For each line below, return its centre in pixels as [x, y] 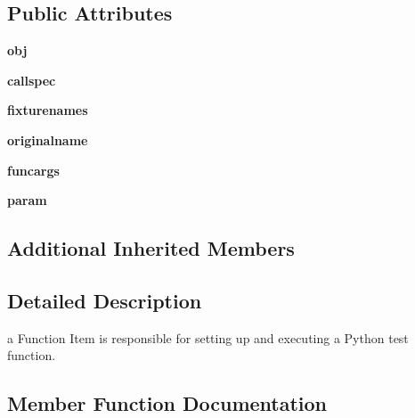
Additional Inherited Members [151, 248]
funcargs [33, 170]
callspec [32, 80]
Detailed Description [105, 300]
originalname [48, 139]
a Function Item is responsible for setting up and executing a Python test [208, 337]
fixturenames [48, 110]
